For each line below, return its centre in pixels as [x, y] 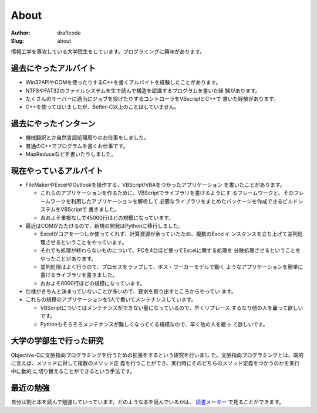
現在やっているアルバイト [57, 171]
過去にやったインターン [53, 124]
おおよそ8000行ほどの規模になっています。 [93, 283]
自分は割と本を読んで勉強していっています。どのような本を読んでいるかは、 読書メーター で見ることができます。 [148, 402]
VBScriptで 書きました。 [90, 209]
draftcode [69, 33]
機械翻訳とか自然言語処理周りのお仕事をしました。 [87, 138]
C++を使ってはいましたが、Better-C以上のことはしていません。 [102, 107]
